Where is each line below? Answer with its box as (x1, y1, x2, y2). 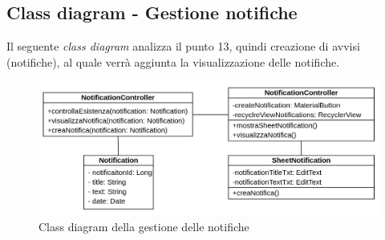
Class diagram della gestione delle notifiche (38, 218, 249, 234)
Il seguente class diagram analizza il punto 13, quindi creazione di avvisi (6, 38, 360, 55)
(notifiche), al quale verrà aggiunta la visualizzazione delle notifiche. (6, 53, 340, 70)
